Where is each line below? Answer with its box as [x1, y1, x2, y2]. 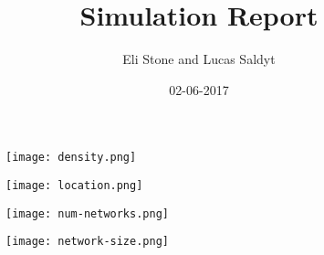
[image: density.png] [5, 151, 137, 165]
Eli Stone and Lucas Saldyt [122, 49, 276, 69]
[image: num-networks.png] [5, 207, 169, 220]
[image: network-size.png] [5, 235, 169, 249]
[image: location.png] [5, 178, 143, 192]
